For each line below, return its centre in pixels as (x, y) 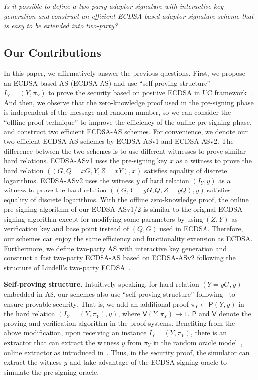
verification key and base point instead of (67, 228)
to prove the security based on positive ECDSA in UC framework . (150, 93)
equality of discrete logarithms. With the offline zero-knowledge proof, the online (126, 199)
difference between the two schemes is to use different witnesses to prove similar (125, 151)
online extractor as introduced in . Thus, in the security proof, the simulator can (127, 352)
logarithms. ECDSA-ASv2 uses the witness (69, 180)
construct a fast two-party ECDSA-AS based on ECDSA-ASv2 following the (120, 258)
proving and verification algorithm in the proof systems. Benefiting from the (120, 323)
